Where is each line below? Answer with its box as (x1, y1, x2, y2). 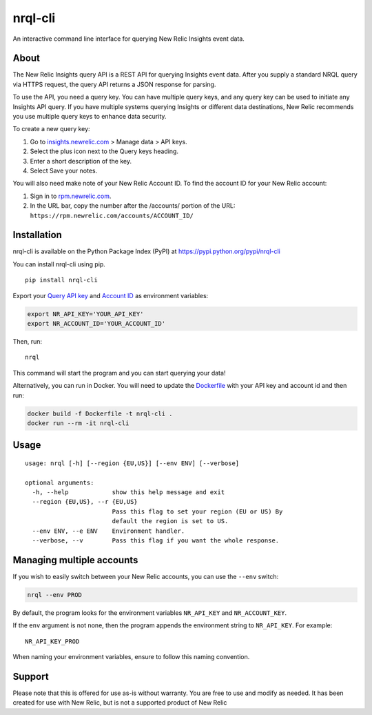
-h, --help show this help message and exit (32, 489, 225, 496)
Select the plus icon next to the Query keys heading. (30, 147, 179, 155)
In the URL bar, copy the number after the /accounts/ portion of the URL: (30, 202, 236, 210)
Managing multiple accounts (12, 554, 138, 566)
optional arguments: (25, 478, 94, 487)
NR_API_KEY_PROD (25, 637, 80, 645)
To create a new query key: (12, 125, 90, 133)
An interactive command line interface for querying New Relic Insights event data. (12, 35, 245, 43)
